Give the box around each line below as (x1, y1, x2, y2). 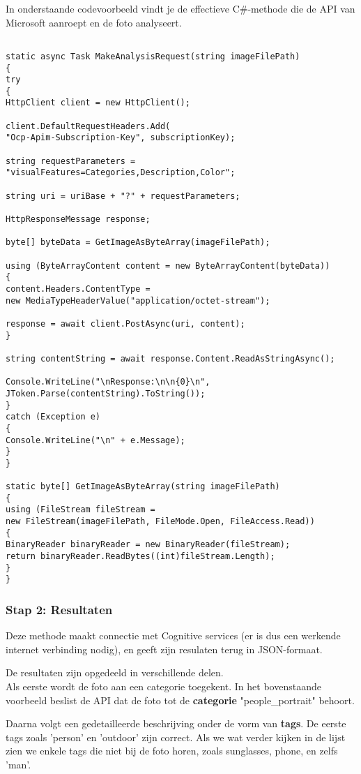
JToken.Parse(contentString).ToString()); (6, 388, 206, 399)
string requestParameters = (6, 156, 136, 166)
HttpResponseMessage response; (6, 214, 151, 225)
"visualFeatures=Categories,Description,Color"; (6, 168, 236, 178)
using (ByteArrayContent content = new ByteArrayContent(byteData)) (6, 260, 330, 271)
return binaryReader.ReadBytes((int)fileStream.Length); (6, 551, 275, 562)
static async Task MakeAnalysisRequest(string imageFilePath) (6, 51, 300, 61)
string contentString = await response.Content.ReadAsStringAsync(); (6, 353, 335, 364)
